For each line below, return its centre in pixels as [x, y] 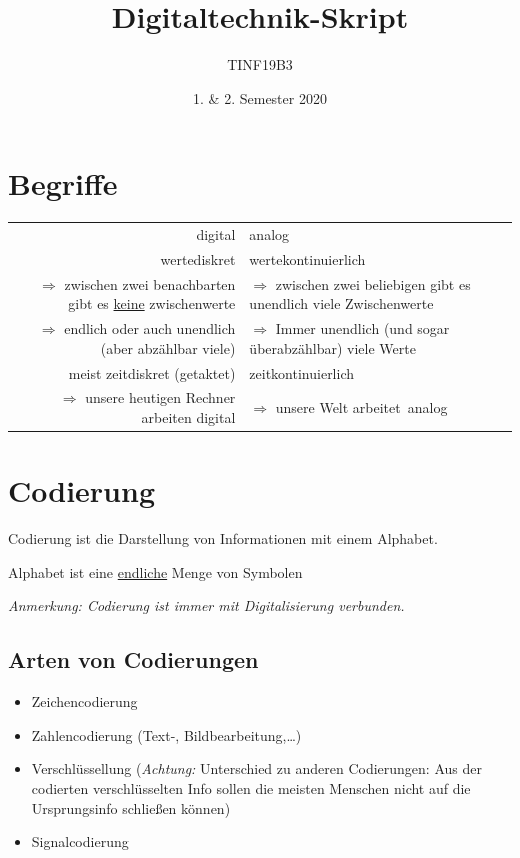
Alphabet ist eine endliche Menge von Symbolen [155, 571]
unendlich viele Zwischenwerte [341, 303]
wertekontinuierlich [307, 258]
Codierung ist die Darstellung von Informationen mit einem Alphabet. [223, 538]
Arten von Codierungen [133, 659]
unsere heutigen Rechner [160, 397]
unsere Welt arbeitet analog [361, 407]
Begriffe [63, 183]
